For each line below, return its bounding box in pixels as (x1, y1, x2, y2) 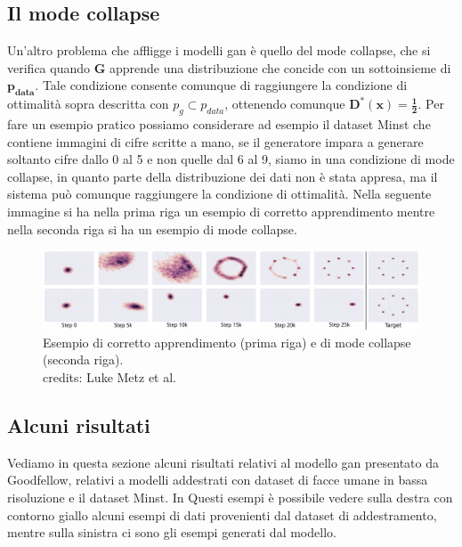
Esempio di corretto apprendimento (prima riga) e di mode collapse (43, 332, 411, 351)
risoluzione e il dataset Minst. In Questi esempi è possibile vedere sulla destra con (7, 487, 453, 506)
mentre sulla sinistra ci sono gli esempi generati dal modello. (7, 523, 336, 542)
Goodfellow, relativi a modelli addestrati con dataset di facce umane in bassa (7, 470, 428, 489)
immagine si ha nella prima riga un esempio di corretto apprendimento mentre (7, 201, 435, 220)
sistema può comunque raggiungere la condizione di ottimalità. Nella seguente (7, 184, 432, 203)
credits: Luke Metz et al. (43, 367, 177, 386)
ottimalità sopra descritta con (7, 94, 169, 113)
